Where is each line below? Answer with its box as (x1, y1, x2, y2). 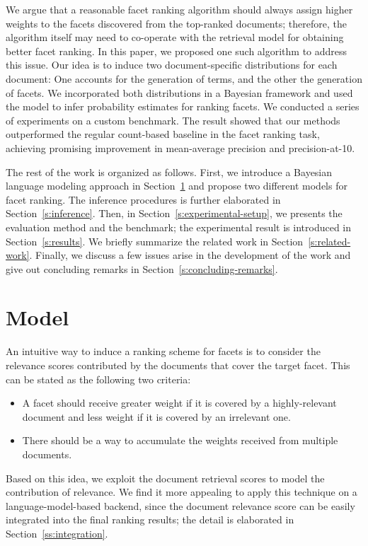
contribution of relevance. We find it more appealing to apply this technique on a (6, 484, 357, 499)
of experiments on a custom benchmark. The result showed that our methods (6, 112, 340, 127)
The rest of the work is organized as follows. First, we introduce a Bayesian (6, 164, 333, 179)
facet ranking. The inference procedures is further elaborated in (6, 192, 281, 207)
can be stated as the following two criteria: (6, 371, 191, 386)
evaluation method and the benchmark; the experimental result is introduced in (6, 219, 352, 234)
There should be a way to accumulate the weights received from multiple (22, 433, 338, 448)
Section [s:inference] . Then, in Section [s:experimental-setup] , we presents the (6, 206, 343, 221)
